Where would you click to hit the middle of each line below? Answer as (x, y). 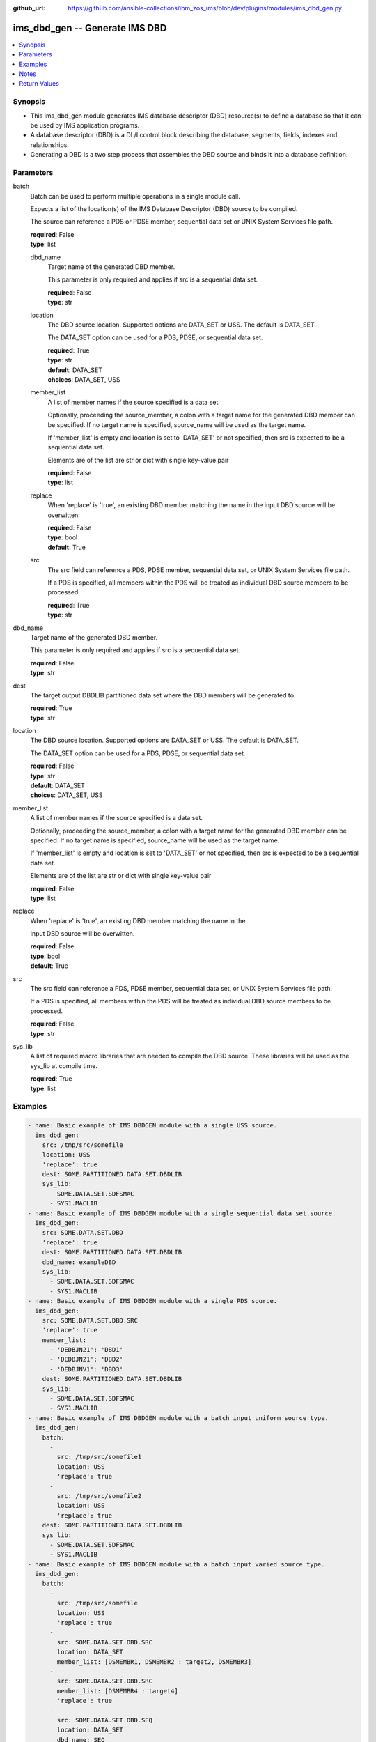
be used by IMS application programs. (85, 125)
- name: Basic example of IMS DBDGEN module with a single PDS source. (152, 1301)
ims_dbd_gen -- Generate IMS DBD (90, 28)
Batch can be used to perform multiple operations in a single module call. (135, 196)
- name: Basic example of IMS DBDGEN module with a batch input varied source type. (176, 1564)
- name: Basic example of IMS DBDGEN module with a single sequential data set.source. (182, 1213)
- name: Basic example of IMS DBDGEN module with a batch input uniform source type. (178, 1418)
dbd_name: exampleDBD (79, 1262)
